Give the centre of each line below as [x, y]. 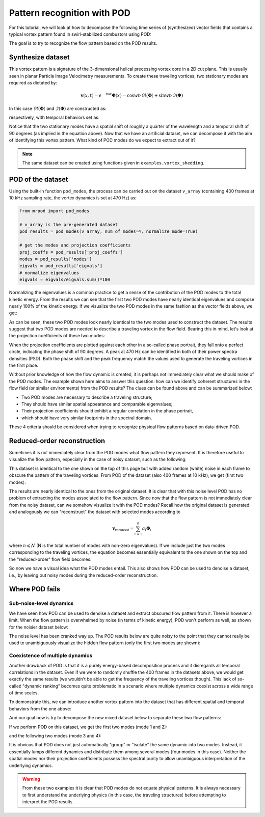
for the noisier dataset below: [39, 627]
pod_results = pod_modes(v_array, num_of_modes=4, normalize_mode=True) [109, 231]
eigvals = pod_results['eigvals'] [61, 266]
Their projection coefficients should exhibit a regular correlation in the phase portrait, [107, 411]
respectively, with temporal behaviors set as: [54, 117]
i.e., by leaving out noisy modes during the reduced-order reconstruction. [83, 575]
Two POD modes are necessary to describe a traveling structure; [87, 397]
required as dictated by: [33, 83]
